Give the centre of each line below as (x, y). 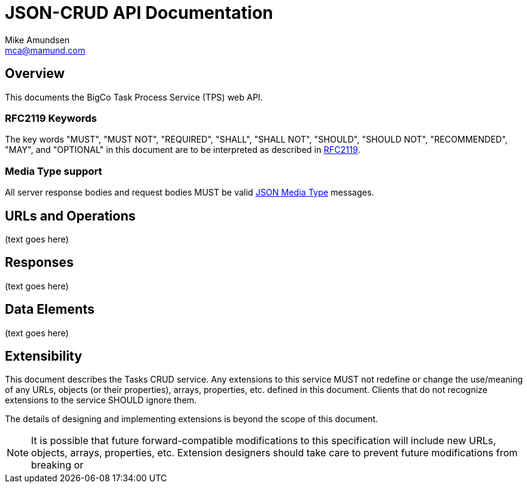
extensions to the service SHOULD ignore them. (101, 400)
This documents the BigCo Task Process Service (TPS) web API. (134, 97)
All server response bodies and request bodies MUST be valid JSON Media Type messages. (190, 193)
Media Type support (54, 171)
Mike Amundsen (37, 40)
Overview (35, 74)
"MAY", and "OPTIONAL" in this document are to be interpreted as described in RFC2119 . (183, 150)
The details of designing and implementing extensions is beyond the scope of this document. (192, 419)
